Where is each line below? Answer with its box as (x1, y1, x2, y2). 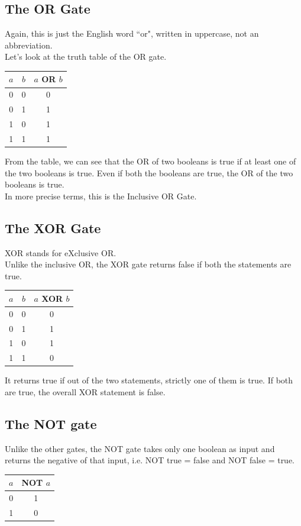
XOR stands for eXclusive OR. (5, 246, 116, 259)
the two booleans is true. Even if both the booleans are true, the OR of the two (5, 166, 293, 179)
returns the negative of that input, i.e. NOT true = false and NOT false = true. (5, 454, 295, 466)
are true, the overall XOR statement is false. (5, 385, 166, 398)
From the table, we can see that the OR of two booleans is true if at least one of (5, 154, 296, 167)
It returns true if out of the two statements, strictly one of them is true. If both (5, 374, 293, 386)
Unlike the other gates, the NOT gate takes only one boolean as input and (5, 442, 275, 454)
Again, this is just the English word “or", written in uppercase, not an (5, 27, 259, 40)
